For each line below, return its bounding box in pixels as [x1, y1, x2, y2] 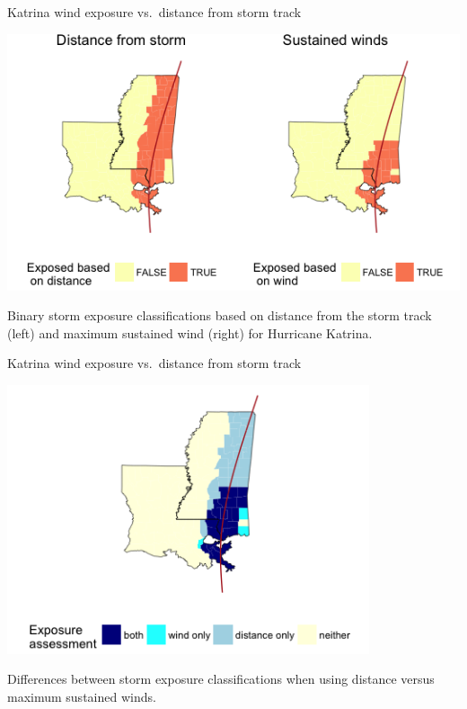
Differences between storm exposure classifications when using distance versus [7, 669, 435, 688]
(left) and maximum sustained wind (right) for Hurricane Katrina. [7, 323, 373, 342]
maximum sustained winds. [7, 687, 156, 705]
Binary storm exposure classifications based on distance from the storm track [7, 306, 432, 325]
